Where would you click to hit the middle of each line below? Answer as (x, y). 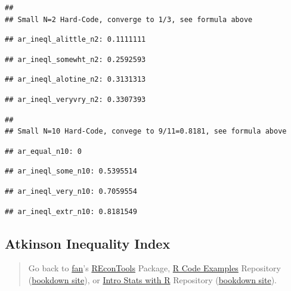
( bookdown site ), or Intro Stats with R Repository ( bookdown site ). (153, 279)
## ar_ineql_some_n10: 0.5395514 (71, 171)
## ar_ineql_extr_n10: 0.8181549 (71, 211)
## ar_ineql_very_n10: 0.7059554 (71, 191)
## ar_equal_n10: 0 (43, 151)
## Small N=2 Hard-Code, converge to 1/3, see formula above (129, 19)
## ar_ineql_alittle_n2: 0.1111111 (75, 40)
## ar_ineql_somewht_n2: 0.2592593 (75, 59)
